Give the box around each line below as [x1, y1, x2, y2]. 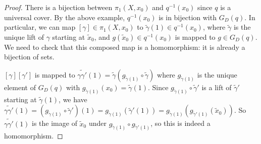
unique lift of [4, 31, 44, 42]
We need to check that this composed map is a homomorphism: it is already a [4, 41, 245, 52]
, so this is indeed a [150, 118, 211, 128]
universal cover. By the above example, [4, 12, 125, 22]
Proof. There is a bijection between [4, 2, 113, 12]
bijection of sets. [4, 51, 55, 62]
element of [4, 82, 36, 92]
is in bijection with [159, 12, 217, 22]
